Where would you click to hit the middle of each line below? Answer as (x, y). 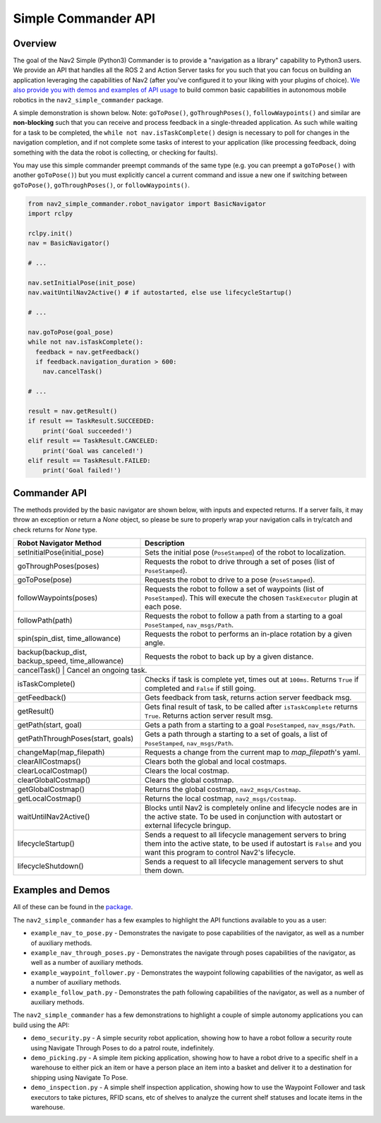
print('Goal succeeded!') (87, 431)
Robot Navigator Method (59, 543)
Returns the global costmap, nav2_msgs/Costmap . (223, 789)
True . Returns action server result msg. (209, 715)
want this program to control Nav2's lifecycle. (220, 852)
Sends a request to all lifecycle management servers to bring (246, 834)
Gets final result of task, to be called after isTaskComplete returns (252, 707)
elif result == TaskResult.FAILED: (89, 460)
